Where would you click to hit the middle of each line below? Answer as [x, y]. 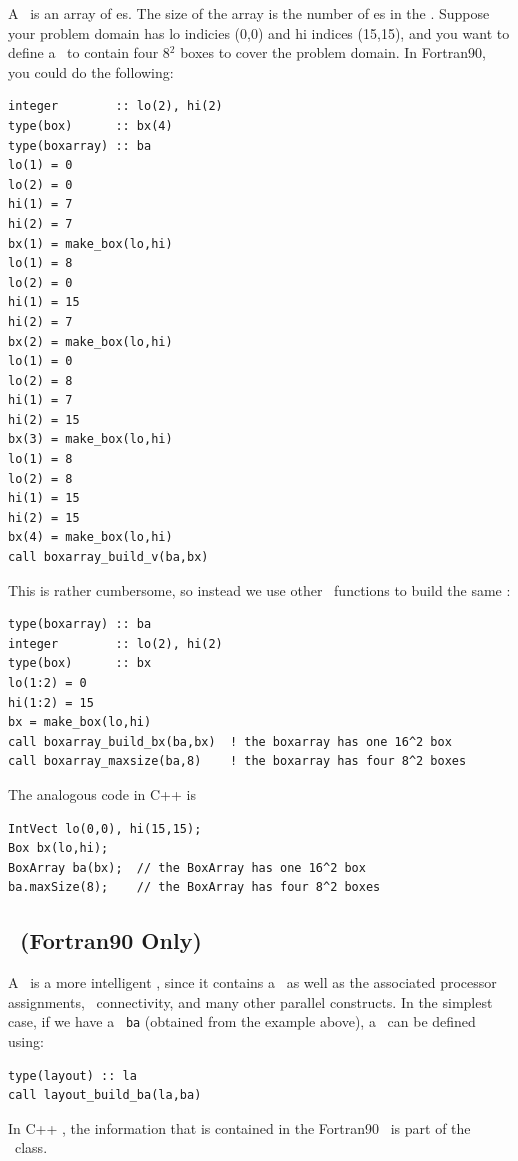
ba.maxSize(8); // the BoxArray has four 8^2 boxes [194, 887]
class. [31, 1147]
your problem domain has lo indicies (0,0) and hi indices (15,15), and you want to [259, 32]
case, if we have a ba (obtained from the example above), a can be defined [242, 1021]
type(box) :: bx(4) [90, 125]
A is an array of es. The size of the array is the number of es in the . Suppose [249, 13]
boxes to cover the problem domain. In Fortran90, [333, 52]
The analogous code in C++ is [102, 793]
